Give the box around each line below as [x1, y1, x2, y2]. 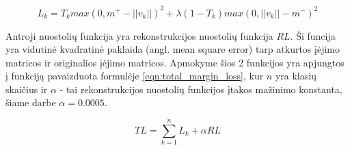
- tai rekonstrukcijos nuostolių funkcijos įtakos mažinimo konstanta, [59, 82, 342, 96]
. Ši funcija [290, 28, 336, 42]
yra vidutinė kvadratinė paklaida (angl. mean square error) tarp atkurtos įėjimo [5, 42, 340, 56]
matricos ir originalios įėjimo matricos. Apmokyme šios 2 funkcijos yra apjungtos [5, 55, 345, 69]
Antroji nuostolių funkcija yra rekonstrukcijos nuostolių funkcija [5, 28, 273, 42]
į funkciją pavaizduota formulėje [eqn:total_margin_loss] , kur [5, 68, 264, 83]
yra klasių [275, 68, 317, 83]
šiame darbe [5, 95, 56, 110]
